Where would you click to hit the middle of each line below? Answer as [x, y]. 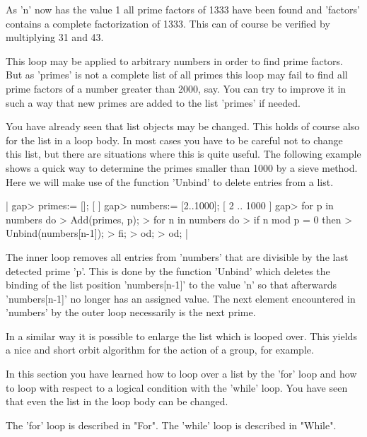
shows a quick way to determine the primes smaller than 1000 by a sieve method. [182, 167]
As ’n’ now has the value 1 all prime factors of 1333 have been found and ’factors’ [183, 9]
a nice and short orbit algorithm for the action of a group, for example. [160, 350]
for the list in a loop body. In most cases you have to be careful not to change [174, 140]
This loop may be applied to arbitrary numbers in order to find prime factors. [174, 60]
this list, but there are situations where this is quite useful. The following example [183, 154]
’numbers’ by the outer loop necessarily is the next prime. [131, 312]
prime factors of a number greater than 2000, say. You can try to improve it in [176, 88]
